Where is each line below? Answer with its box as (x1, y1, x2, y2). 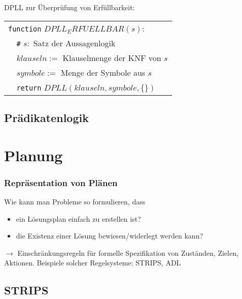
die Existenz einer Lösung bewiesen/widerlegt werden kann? (16, 230, 203, 241)
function (8, 24, 42, 33)
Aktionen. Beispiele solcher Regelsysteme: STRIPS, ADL (4, 257, 181, 268)
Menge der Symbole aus (60, 66, 146, 78)
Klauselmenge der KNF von (62, 51, 161, 64)
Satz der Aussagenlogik (33, 37, 116, 49)
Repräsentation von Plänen (4, 176, 118, 189)
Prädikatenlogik (4, 109, 89, 125)
